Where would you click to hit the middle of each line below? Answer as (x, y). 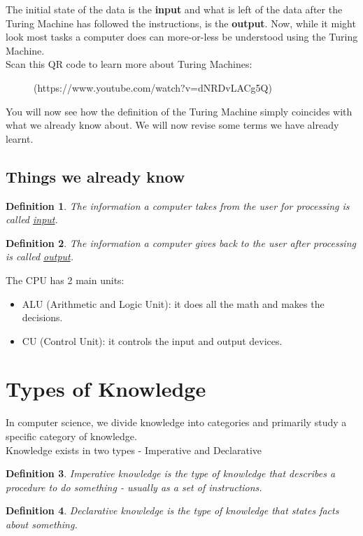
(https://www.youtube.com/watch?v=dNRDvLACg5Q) (153, 87)
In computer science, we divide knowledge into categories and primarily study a (176, 422)
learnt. (20, 138)
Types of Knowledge (106, 389)
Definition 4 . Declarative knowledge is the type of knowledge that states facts (172, 510)
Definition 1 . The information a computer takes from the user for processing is (178, 205)
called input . (32, 219)
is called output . (40, 256)
